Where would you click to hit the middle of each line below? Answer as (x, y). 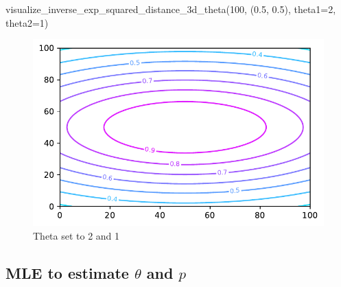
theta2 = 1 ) (27, 22)
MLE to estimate (67, 272)
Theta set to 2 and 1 (77, 235)
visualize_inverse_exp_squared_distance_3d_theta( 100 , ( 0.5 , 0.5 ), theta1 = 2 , (171, 9)
